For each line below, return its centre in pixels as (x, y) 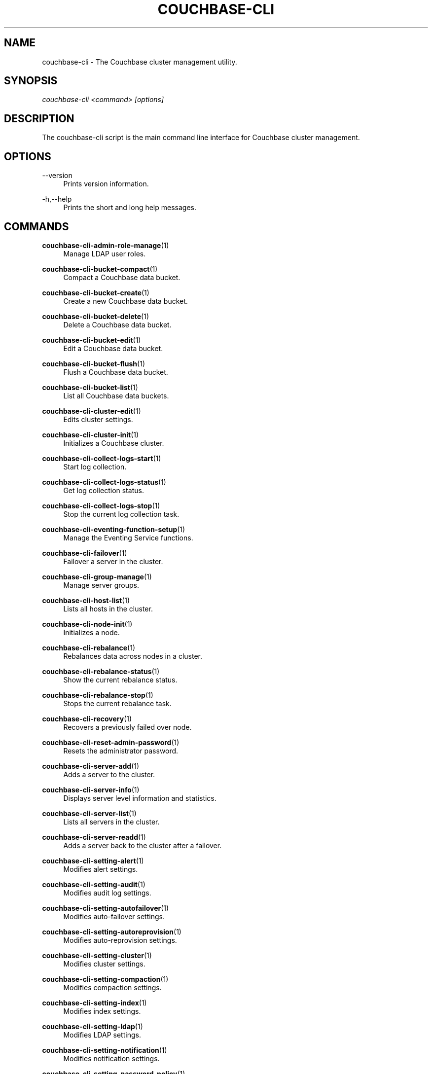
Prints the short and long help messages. (130, 208)
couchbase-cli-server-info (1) (91, 789)
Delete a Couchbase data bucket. (117, 324)
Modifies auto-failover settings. (114, 916)
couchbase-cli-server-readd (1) (94, 837)
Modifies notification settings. (111, 1058)
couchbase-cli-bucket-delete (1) (95, 316)
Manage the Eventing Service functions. (128, 537)
